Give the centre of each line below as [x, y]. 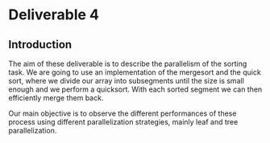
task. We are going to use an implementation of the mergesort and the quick [135, 72]
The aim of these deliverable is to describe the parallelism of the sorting [128, 63]
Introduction [40, 45]
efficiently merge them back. [56, 98]
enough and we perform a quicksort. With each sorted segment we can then [135, 89]
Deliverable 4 [54, 15]
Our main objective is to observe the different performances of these [123, 113]
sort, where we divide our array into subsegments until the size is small [126, 81]
